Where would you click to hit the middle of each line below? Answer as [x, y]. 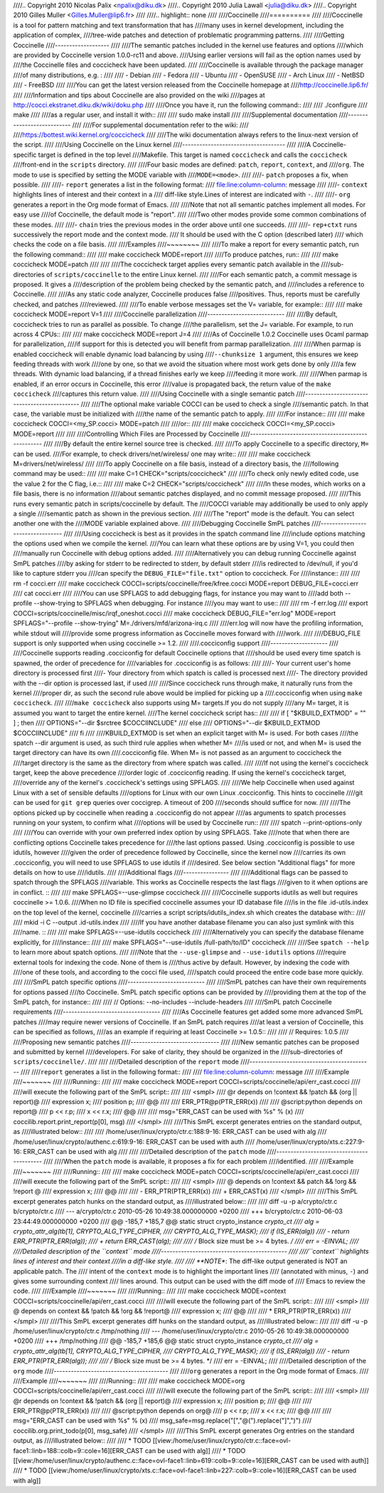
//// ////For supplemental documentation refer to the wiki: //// [160, 125]
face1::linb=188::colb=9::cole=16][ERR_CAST [78, 1450]
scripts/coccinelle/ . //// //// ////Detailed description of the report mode [126, 1062]
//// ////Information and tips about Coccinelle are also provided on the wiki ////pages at [139, 95]
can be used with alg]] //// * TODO [195, 1450]
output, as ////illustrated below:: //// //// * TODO [82, 1441]
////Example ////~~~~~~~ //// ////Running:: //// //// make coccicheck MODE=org [129, 1380]
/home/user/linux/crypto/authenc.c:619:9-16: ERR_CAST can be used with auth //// [134, 1141]
